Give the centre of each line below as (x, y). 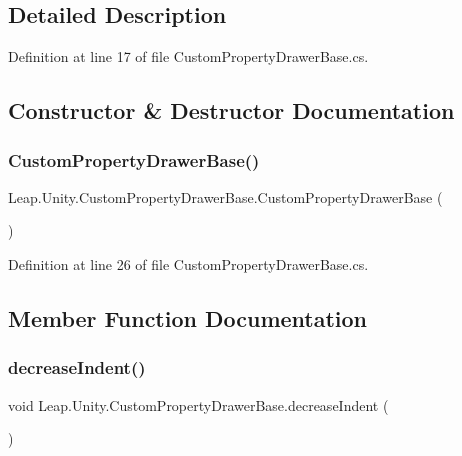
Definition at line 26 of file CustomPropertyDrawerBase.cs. (188, 263)
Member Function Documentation (188, 317)
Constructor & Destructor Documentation (231, 110)
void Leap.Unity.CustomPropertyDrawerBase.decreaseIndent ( (198, 404)
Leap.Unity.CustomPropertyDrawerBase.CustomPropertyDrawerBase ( (225, 196)
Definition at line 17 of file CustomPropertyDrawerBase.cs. (188, 56)
